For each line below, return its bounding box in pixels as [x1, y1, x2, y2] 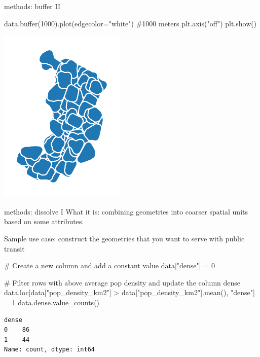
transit [4, 243, 25, 254]
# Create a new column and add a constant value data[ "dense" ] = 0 [4, 260, 215, 271]
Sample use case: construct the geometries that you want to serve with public [4, 233, 245, 243]
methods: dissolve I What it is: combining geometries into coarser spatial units [4, 206, 248, 217]
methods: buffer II [4, 1, 60, 11]
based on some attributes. [4, 216, 84, 227]
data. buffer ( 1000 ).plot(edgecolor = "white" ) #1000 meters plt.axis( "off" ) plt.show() [4, 18, 257, 28]
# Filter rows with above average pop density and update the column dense [4, 277, 241, 288]
